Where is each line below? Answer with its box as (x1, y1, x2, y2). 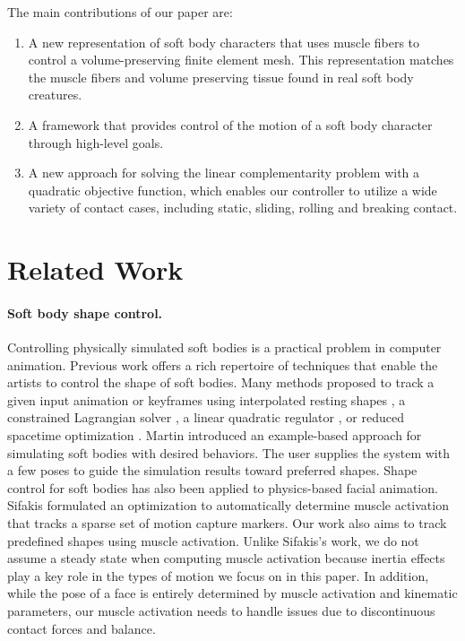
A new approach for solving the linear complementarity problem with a (28, 163, 420, 182)
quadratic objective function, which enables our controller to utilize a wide (28, 180, 437, 199)
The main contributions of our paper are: (7, 3, 233, 21)
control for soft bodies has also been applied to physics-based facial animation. (7, 478, 438, 497)
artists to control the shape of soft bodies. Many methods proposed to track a (7, 373, 435, 392)
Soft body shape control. (7, 303, 163, 322)
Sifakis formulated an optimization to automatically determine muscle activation (7, 496, 449, 515)
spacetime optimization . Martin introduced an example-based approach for (7, 426, 422, 445)
